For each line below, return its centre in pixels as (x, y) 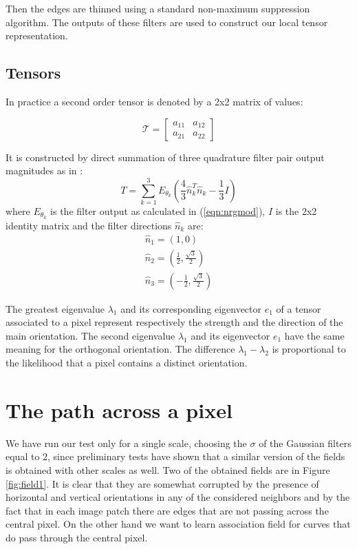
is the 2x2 (296, 210)
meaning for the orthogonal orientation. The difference (120, 349)
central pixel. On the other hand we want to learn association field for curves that (178, 524)
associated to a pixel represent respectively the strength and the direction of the (174, 322)
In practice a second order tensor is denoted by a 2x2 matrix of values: (154, 101)
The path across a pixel (119, 410)
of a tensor (299, 308)
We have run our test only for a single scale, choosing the (126, 443)
